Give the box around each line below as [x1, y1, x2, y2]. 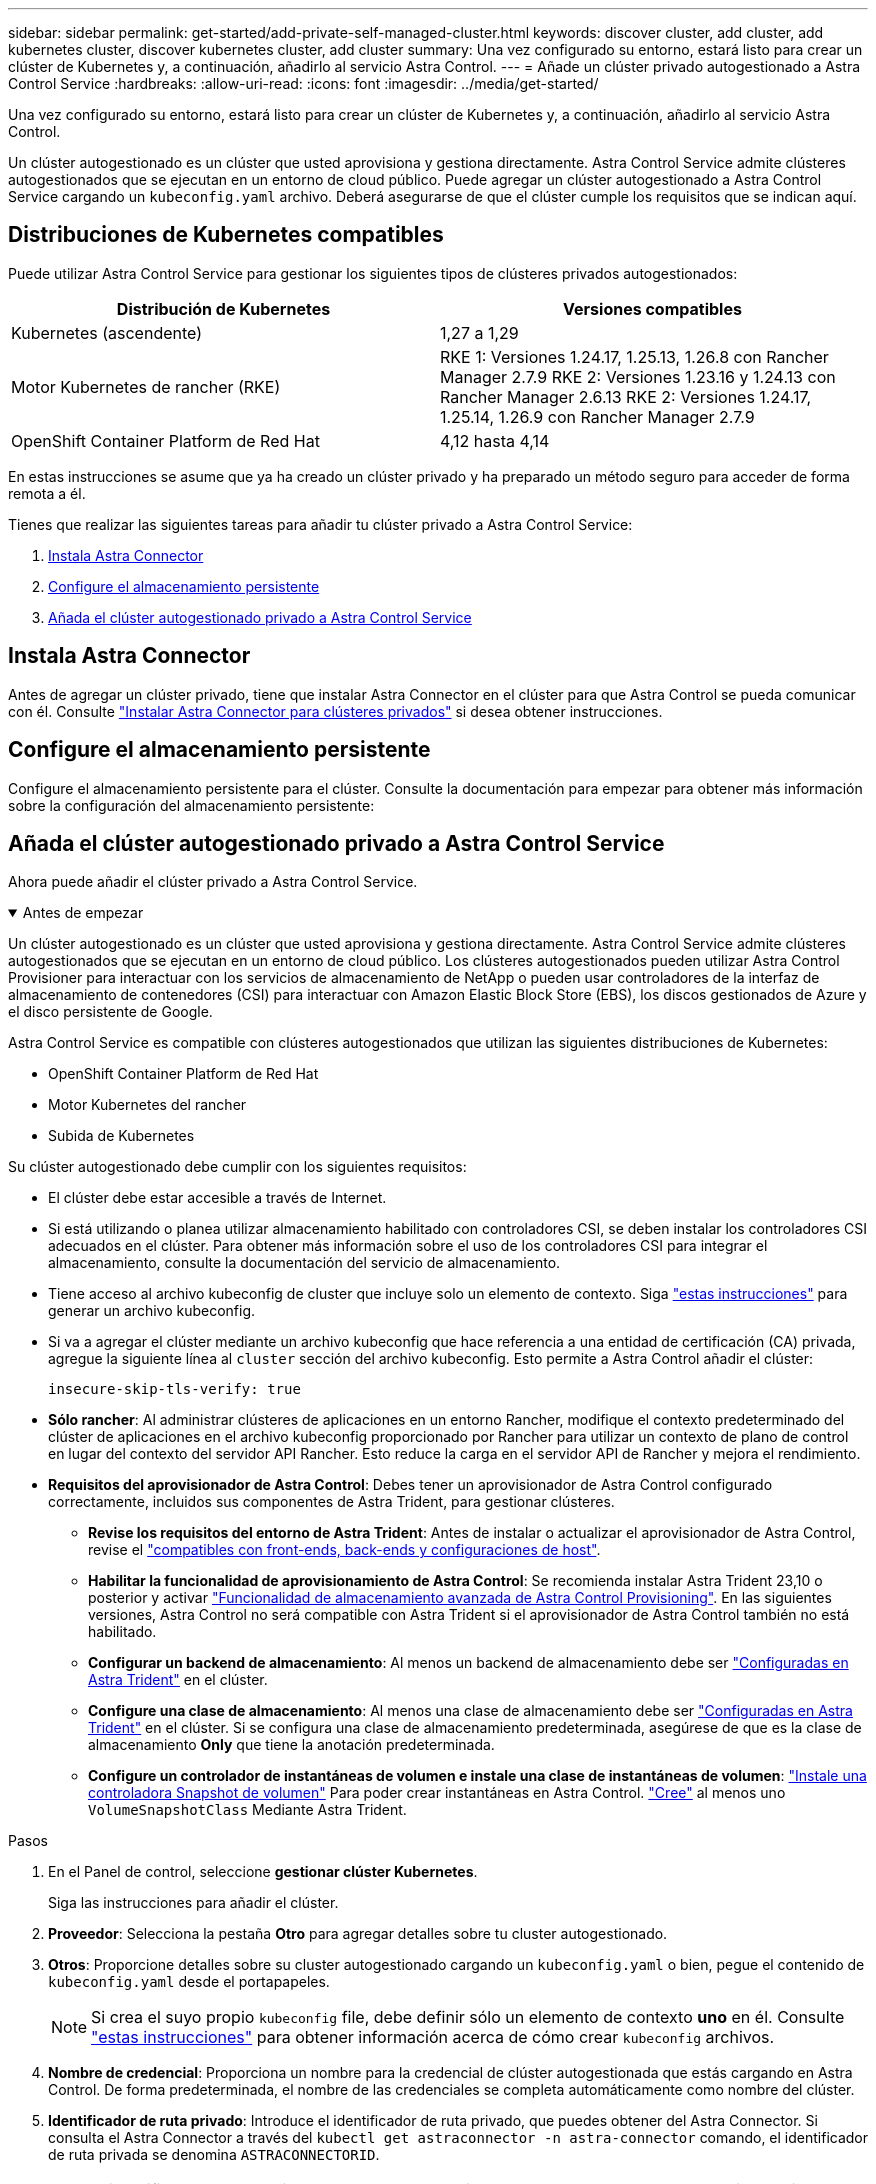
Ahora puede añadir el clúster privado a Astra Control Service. [8, 873, 418, 891]
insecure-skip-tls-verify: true [48, 1381, 301, 1398]
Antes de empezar [22, 904, 144, 922]
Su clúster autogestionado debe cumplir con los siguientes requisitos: [8, 1158, 467, 1176]
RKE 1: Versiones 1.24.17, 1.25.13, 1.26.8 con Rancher [440, 346, 829, 367]
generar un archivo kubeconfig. [48, 1302, 256, 1320]
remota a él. [8, 484, 86, 502]
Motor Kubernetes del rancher [48, 1096, 247, 1114]
